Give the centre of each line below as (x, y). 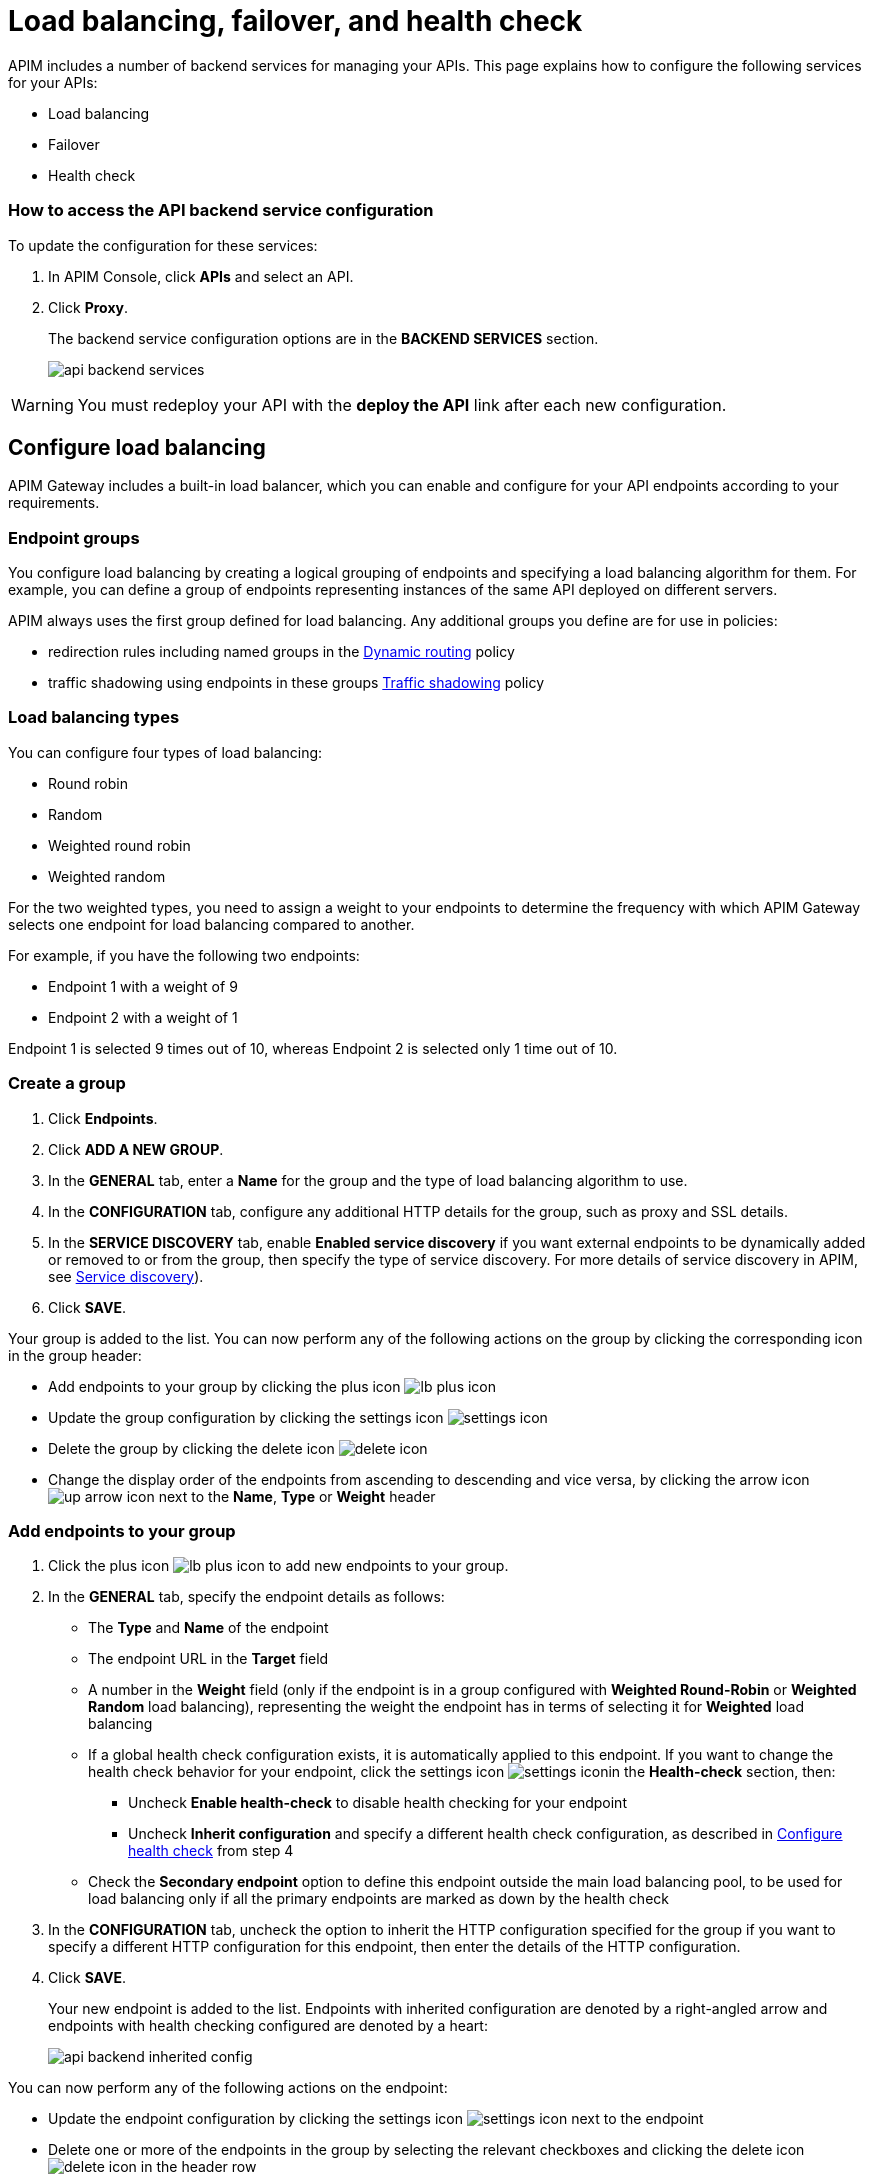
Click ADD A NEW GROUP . (136, 1149)
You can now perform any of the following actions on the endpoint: (228, 2088)
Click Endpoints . (103, 1118)
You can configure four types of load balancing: (165, 752)
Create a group (67, 1083)
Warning (42, 404)
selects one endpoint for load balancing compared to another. (211, 924)
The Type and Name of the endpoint (208, 1628)
